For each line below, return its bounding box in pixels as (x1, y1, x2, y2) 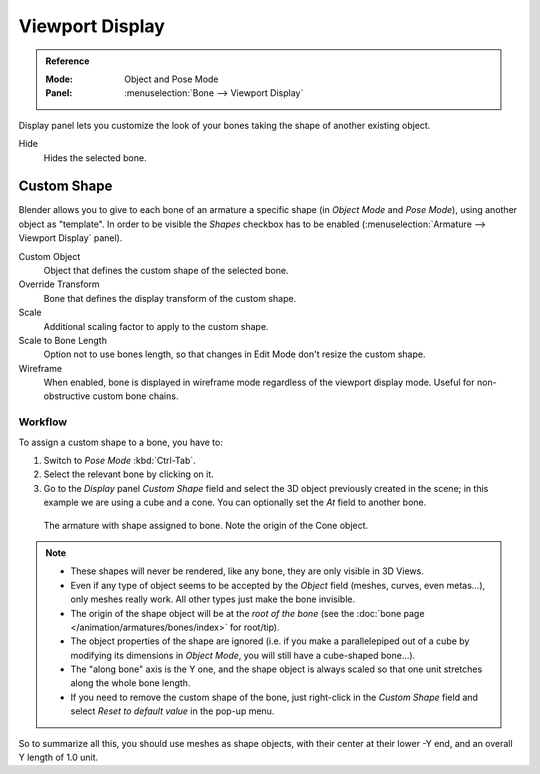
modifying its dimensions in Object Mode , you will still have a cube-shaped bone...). (70, 649, 416, 661)
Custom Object (18, 250, 81, 262)
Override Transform (18, 278, 100, 290)
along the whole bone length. (70, 677, 191, 689)
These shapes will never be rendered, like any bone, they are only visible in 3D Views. (70, 565, 424, 577)
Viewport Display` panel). (18, 232, 123, 244)
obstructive (43, 390, 91, 402)
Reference (45, 55, 90, 67)
